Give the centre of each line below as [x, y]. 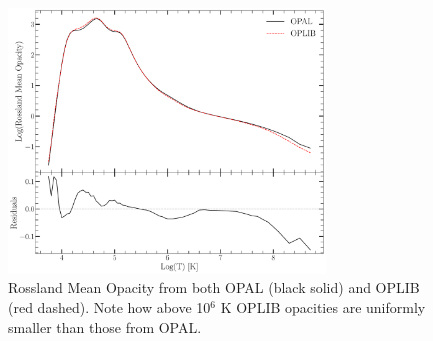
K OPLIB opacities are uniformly [323, 307]
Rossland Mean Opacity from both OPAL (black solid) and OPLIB [214, 287]
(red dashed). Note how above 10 [109, 307]
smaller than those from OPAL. [105, 326]
